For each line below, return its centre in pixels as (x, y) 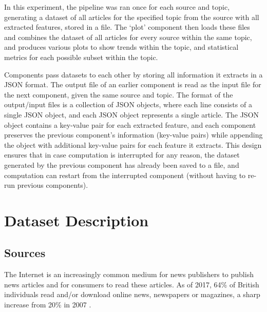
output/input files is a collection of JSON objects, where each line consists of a (128, 104)
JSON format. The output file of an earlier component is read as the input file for (133, 84)
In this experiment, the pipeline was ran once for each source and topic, (117, 7)
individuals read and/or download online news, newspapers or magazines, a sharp (132, 294)
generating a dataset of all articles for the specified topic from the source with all (132, 17)
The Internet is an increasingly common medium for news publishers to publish (129, 274)
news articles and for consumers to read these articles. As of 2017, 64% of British (132, 284)
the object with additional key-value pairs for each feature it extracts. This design (133, 144)
